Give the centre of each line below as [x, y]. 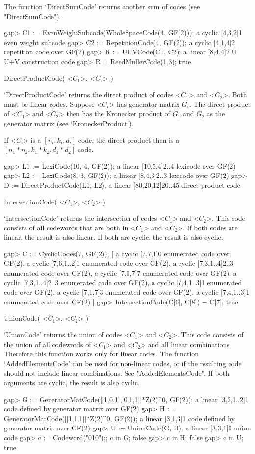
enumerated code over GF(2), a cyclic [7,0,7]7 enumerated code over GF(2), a [120, 273]
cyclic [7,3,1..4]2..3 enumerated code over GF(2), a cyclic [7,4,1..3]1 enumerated [123, 282]
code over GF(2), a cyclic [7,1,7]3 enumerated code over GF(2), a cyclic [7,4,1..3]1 [127, 292]
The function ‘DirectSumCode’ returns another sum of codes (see [102, 6]
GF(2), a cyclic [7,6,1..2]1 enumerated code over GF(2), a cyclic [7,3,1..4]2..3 [119, 263]
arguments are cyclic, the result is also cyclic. [72, 382]
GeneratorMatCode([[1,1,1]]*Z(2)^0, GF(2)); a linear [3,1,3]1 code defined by [120, 418]
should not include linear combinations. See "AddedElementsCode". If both [116, 373]
